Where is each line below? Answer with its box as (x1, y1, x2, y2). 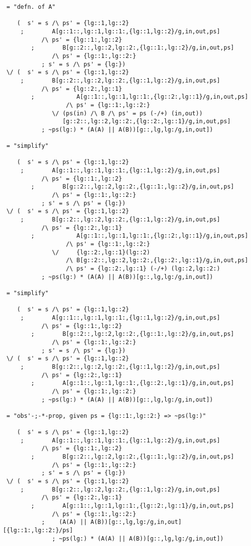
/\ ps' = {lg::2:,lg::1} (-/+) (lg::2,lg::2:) (66, 265, 220, 272)
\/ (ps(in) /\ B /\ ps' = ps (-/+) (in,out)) (52, 109, 203, 117)
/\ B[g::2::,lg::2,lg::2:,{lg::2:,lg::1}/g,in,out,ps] (66, 257, 249, 264)
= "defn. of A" (6, 3, 56, 10)
